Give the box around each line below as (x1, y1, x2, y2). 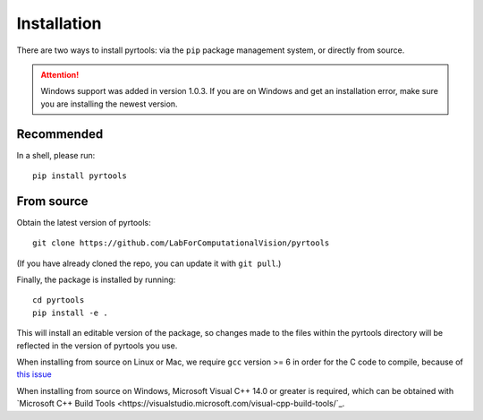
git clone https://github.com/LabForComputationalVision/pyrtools (32, 238, 330, 248)
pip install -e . (32, 307, 108, 318)
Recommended (16, 126, 104, 141)
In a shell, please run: (16, 150, 96, 160)
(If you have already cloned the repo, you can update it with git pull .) (16, 258, 282, 269)
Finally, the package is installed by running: (16, 274, 176, 286)
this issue (16, 369, 53, 380)
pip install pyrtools (32, 171, 127, 181)
